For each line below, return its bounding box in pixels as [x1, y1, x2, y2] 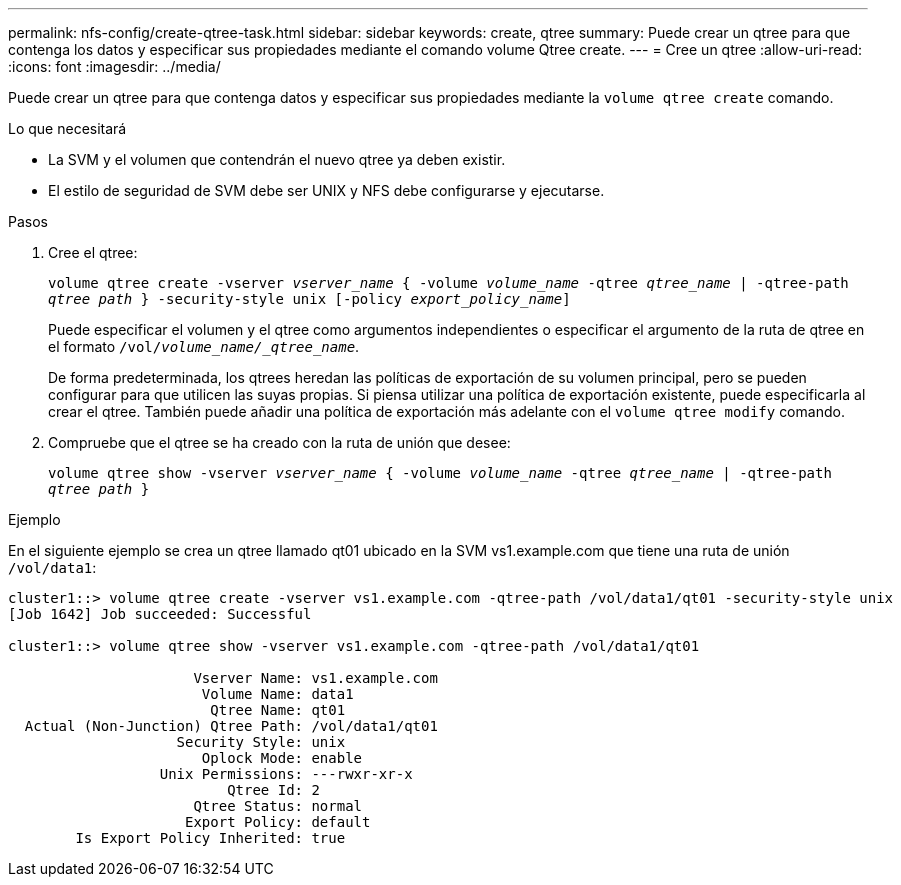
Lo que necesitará [8, 120, 127, 137]
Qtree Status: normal [193, 798, 363, 814]
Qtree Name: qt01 [210, 702, 346, 718]
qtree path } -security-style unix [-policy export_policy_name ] [48, 291, 571, 307]
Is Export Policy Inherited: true [75, 830, 346, 846]
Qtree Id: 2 [227, 782, 320, 798]
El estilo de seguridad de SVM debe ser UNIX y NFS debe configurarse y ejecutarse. [48, 182, 605, 199]
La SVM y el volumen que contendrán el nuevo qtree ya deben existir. [48, 151, 506, 168]
